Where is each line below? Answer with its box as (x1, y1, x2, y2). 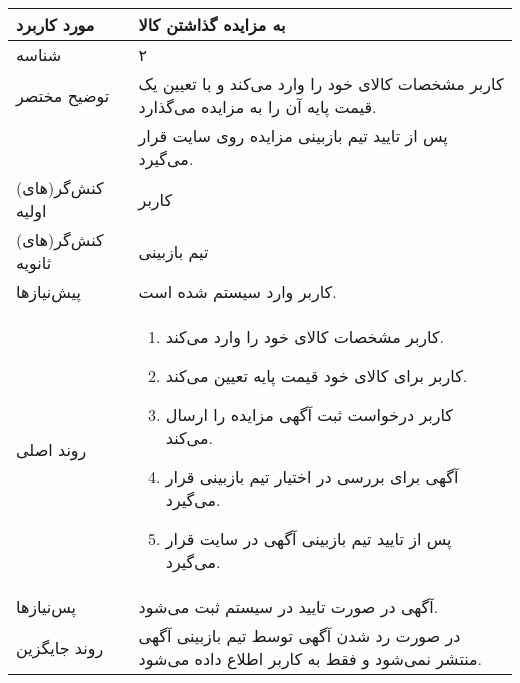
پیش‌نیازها (16, 280, 81, 303)
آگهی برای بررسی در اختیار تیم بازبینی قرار (165, 465, 459, 488)
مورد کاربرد (16, 13, 95, 36)
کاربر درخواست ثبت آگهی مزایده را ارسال (165, 403, 453, 426)
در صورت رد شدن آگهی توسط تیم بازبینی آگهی (138, 624, 461, 647)
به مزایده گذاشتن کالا (138, 13, 286, 36)
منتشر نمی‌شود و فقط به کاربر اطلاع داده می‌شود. (138, 647, 483, 670)
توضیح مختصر (16, 83, 110, 107)
